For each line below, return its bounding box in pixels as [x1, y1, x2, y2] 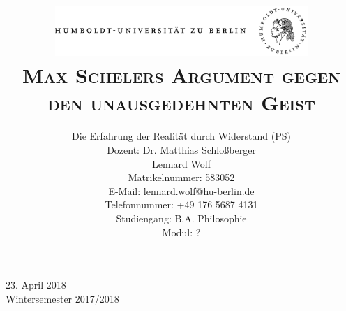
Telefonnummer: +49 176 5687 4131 [105, 197, 258, 212]
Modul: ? [162, 224, 201, 239]
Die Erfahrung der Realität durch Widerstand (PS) [72, 129, 291, 143]
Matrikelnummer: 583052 [128, 170, 235, 185]
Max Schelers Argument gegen [22, 61, 341, 89]
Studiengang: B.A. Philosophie [116, 210, 247, 225]
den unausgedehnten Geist [47, 88, 316, 117]
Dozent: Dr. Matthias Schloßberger [107, 143, 256, 157]
